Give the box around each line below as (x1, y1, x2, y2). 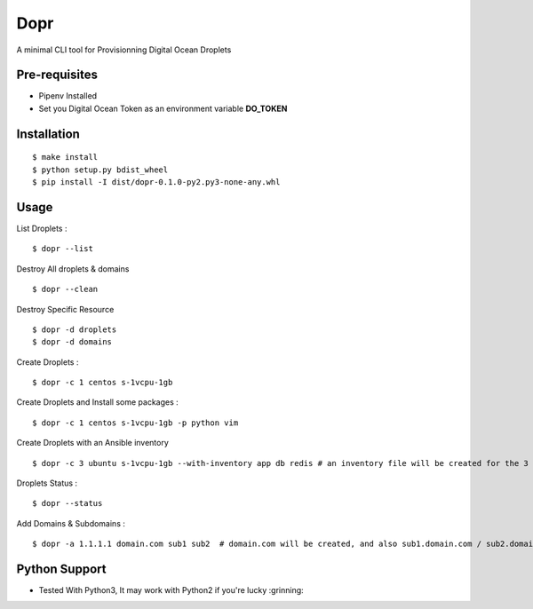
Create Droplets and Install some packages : (16, 397, 179, 407)
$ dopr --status (32, 498, 103, 509)
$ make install (32, 152, 99, 162)
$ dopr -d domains (32, 337, 113, 347)
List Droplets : (16, 223, 68, 233)
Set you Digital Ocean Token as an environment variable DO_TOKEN (38, 103, 288, 114)
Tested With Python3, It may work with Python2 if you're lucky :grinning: (38, 585, 304, 596)
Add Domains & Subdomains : (16, 518, 126, 528)
